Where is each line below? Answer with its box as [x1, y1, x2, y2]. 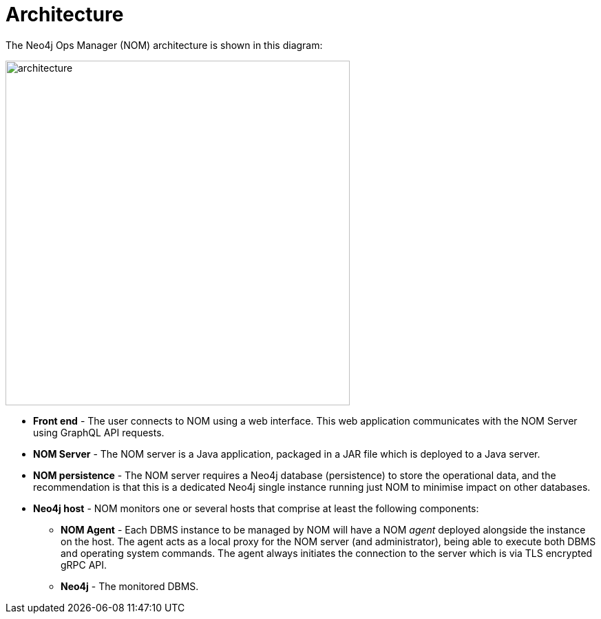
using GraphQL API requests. [33, 426, 165, 438]
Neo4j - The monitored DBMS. [61, 580, 199, 592]
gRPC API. [61, 558, 107, 571]
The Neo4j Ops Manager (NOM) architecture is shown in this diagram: [6, 39, 323, 51]
